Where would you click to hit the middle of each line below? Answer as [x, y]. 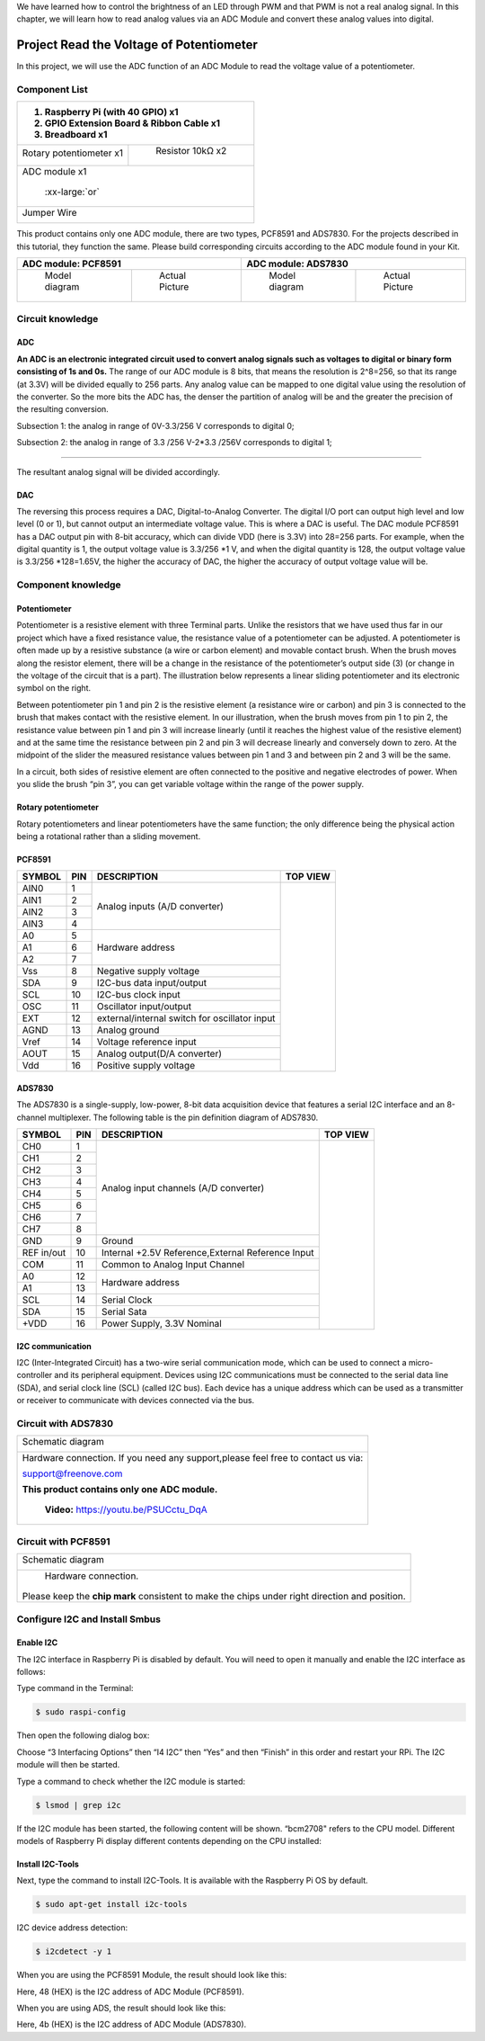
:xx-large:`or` [72, 192]
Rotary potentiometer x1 [72, 153]
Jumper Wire [49, 213]
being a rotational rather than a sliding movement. [109, 836]
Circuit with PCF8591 [64, 1541]
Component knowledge [69, 585]
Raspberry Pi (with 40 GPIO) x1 [111, 112]
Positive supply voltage [146, 1066]
